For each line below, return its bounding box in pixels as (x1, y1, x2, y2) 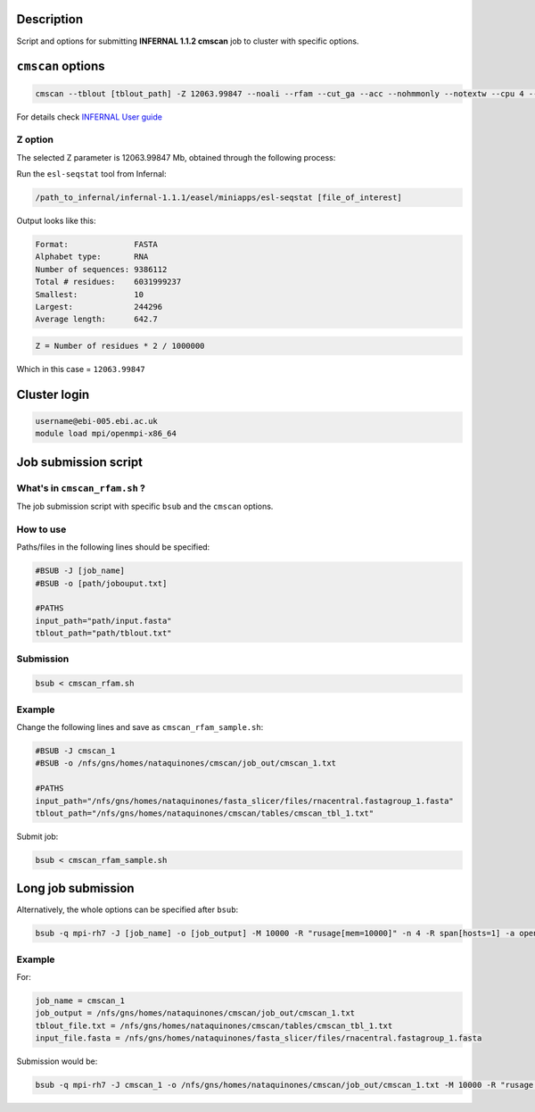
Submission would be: (16, 1056, 98, 1066)
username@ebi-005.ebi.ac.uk (35, 416, 158, 426)
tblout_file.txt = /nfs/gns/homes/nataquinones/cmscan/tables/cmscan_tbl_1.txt (35, 1020, 393, 1031)
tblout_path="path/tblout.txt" (35, 628, 173, 638)
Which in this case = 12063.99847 (16, 363, 146, 374)
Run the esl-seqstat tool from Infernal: (16, 169, 167, 179)
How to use (16, 523, 67, 535)
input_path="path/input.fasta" (35, 616, 173, 626)
